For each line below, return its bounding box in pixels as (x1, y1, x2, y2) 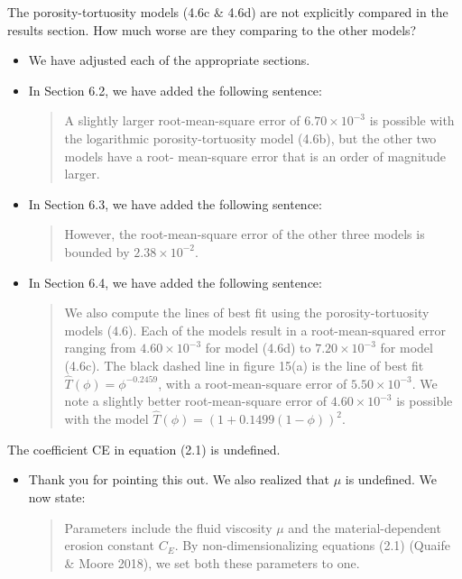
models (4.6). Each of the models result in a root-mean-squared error (64, 320, 446, 339)
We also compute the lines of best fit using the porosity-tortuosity (64, 303, 430, 322)
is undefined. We (345, 470, 437, 489)
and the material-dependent (288, 518, 441, 537)
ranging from (64, 338, 136, 357)
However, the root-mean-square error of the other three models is (64, 225, 425, 244)
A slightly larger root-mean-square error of (64, 111, 300, 130)
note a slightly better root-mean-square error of (64, 391, 328, 410)
